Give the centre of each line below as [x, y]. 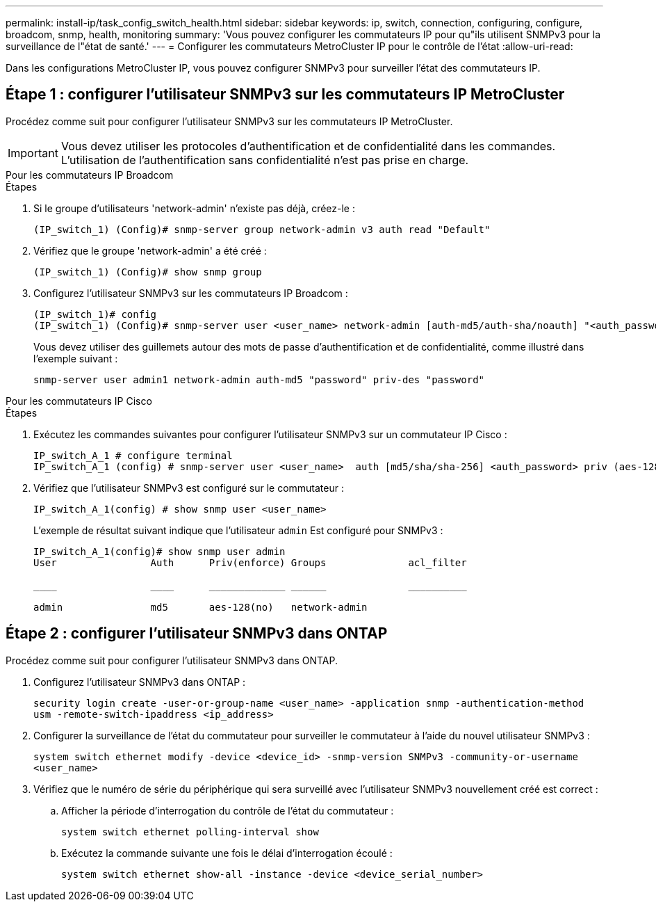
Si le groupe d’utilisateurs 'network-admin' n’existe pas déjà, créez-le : [194, 208]
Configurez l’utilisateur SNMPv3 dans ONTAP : [140, 682]
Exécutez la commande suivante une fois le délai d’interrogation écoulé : [227, 853]
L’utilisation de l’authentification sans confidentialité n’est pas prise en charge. [265, 160]
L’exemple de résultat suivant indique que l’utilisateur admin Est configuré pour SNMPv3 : [238, 530]
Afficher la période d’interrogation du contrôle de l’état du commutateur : [228, 810]
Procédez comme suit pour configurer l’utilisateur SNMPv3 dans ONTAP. [172, 660]
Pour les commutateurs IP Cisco [79, 401]
